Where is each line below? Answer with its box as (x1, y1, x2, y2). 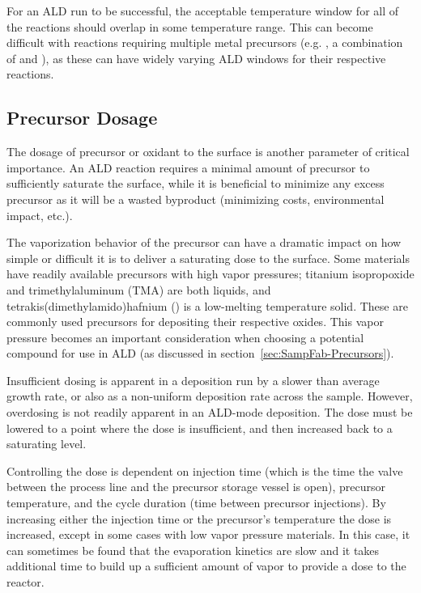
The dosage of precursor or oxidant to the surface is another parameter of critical (6, 143, 410, 160)
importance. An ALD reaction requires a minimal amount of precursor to (6, 159, 370, 176)
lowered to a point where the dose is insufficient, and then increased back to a (6, 419, 393, 436)
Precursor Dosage (6, 105, 158, 130)
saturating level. (6, 435, 87, 452)
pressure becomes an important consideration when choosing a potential (6, 328, 364, 345)
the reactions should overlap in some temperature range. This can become (6, 18, 373, 35)
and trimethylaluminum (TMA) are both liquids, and (6, 281, 271, 298)
